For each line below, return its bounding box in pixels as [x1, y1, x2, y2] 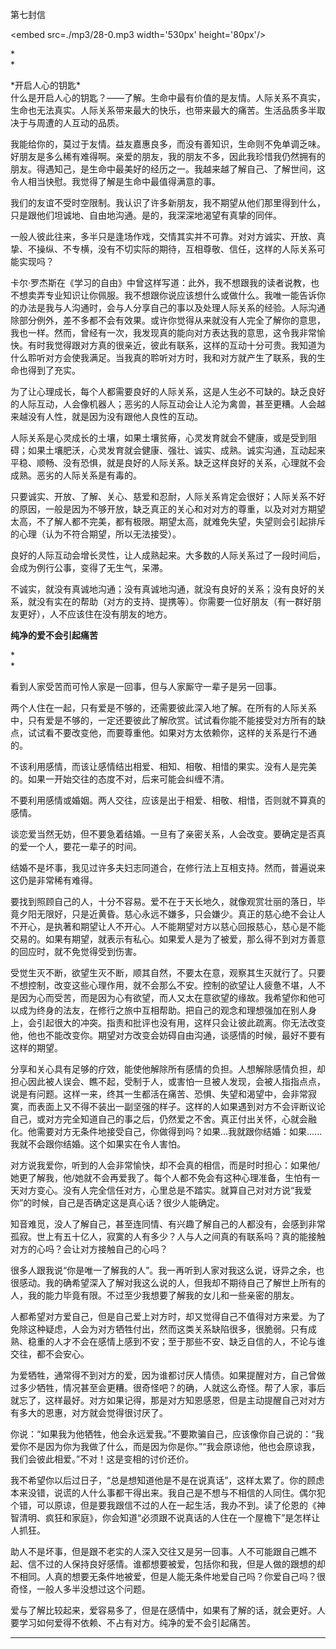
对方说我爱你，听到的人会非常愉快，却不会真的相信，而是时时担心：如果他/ [10, 1159, 321, 1171]
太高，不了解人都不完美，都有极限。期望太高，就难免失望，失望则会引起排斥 [10, 516, 326, 527]
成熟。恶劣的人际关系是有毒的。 [10, 469, 142, 481]
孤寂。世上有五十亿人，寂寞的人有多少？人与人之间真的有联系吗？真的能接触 [10, 1231, 326, 1242]
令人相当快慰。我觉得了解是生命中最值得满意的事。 [10, 176, 221, 187]
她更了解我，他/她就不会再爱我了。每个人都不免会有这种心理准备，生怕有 [10, 1172, 312, 1183]
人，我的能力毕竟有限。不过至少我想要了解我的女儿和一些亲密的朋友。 [10, 1289, 300, 1301]
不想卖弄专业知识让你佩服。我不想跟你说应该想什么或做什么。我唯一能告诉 [10, 289, 317, 301]
